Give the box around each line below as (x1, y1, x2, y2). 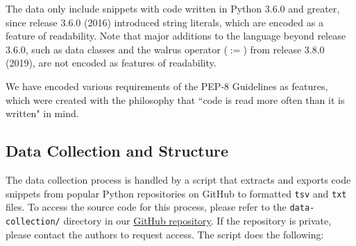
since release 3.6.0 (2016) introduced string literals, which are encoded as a (6, 15, 323, 29)
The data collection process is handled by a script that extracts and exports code (6, 172, 351, 186)
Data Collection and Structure (6, 140, 229, 161)
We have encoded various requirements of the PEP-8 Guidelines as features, (6, 78, 328, 93)
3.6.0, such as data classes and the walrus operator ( (6, 42, 228, 56)
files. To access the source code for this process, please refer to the (6, 200, 287, 214)
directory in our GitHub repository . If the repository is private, (63, 213, 332, 227)
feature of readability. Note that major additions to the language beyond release (6, 28, 346, 43)
